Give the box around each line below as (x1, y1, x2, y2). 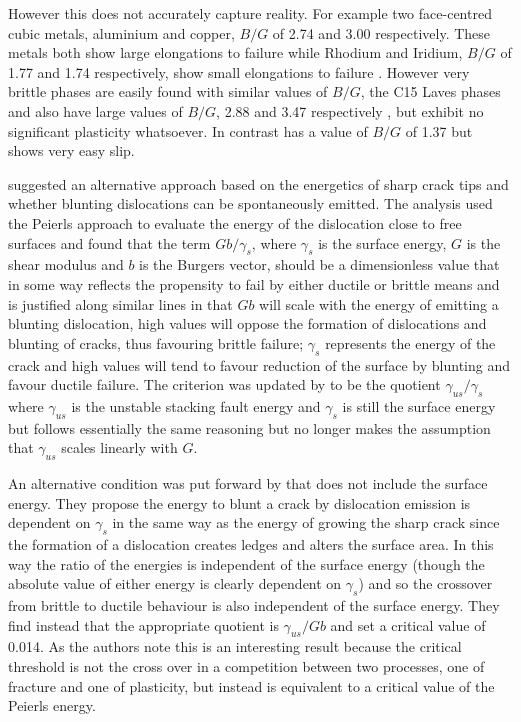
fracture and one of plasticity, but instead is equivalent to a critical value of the (8, 675, 495, 696)
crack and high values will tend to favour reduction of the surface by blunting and (8, 354, 511, 375)
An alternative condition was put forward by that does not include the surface (8, 473, 488, 494)
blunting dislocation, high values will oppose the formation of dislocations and (8, 313, 487, 334)
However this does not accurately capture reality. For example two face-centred (8, 3, 492, 23)
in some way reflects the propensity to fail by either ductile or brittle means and (8, 273, 500, 294)
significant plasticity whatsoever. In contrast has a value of (8, 120, 368, 141)
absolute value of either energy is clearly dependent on (8, 573, 342, 594)
